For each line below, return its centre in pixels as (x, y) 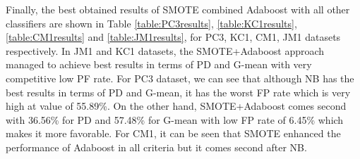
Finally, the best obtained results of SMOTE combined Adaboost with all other (178, 9)
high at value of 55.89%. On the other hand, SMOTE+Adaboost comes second (176, 106)
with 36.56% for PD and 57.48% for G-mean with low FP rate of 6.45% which (175, 119)
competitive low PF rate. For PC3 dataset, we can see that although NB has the (180, 78)
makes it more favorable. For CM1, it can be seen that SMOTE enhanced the (173, 133)
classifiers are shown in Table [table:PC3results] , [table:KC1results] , (151, 23)
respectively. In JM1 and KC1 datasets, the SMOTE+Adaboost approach (165, 50)
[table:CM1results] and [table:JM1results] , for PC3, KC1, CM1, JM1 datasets (173, 37)
